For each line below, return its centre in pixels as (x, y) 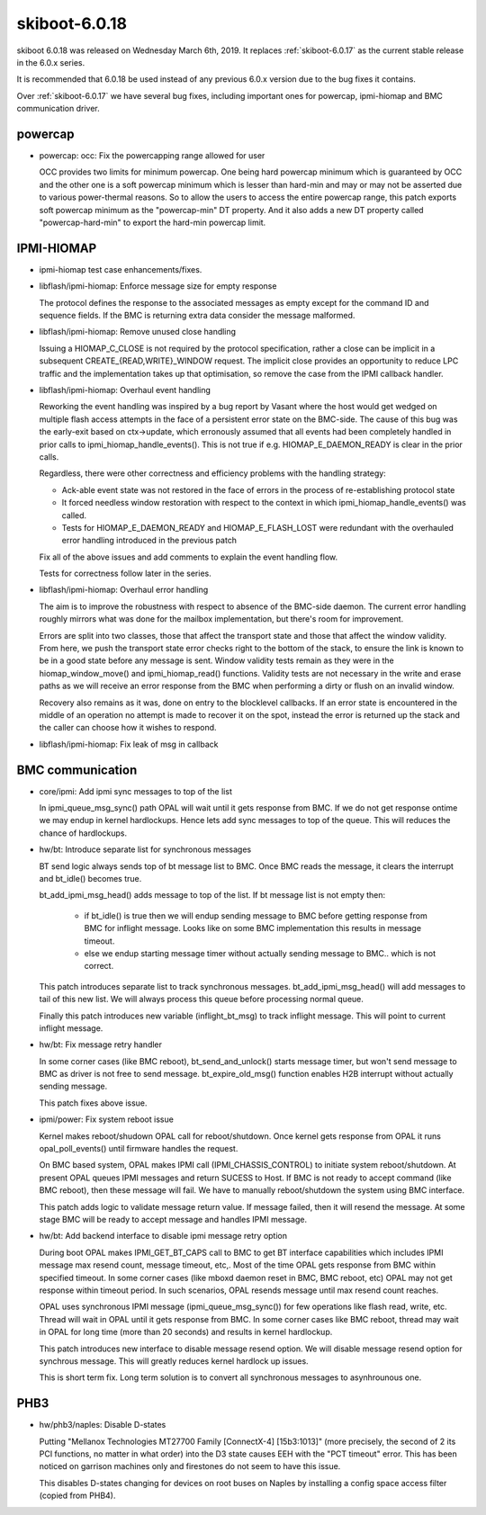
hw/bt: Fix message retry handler (100, 1044)
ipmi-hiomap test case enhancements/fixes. (121, 269)
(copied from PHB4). (77, 1496)
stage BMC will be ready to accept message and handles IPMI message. (173, 1219)
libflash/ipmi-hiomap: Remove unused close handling (138, 332)
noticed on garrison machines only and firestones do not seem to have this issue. (190, 1466)
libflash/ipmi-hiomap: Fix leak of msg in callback (129, 744)
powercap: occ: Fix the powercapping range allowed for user (152, 156)
